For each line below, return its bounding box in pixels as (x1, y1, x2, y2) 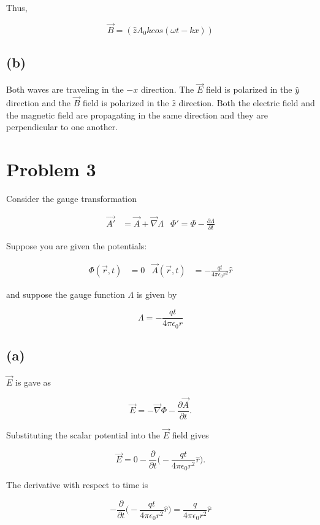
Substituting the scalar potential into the (6, 429, 161, 441)
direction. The (140, 83, 194, 96)
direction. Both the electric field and (178, 96, 315, 109)
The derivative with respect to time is (6, 478, 148, 491)
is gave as (15, 376, 51, 389)
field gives (172, 429, 209, 441)
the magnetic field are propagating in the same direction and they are (6, 108, 268, 121)
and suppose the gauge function (6, 287, 125, 300)
